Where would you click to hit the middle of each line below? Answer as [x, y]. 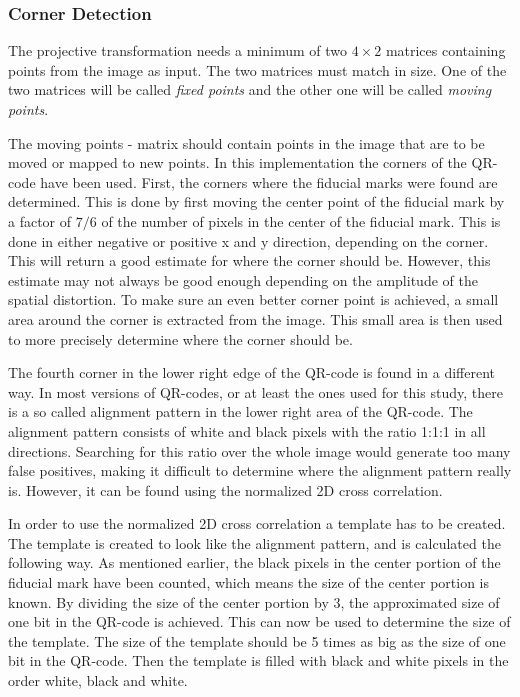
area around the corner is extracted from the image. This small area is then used [255, 318]
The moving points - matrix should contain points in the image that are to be [246, 142]
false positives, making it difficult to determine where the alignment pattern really [260, 470]
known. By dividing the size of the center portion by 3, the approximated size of [254, 601]
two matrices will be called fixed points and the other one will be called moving [250, 89]
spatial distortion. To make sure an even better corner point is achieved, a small [253, 299]
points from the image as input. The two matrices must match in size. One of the [257, 69]
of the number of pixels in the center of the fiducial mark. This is [301, 220]
